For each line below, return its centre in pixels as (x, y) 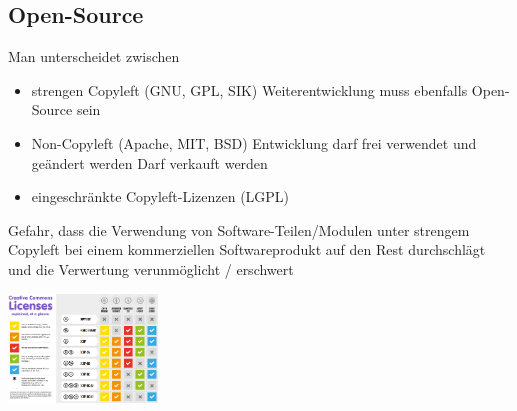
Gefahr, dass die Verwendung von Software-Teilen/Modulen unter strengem (239, 229)
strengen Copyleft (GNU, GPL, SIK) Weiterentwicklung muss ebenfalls (249, 89)
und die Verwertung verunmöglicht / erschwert (151, 268)
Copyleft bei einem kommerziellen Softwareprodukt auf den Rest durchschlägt (247, 249)
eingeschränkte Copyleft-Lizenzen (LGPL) (160, 196)
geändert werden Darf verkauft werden (149, 162)
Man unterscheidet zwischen (94, 56)
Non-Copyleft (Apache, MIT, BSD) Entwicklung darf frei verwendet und (254, 142)
